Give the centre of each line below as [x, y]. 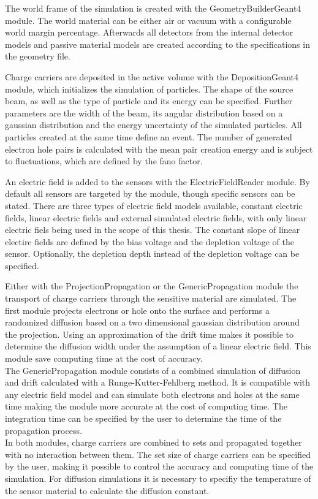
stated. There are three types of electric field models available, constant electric [154, 205]
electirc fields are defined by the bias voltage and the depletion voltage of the [150, 241]
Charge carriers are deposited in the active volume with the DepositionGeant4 [152, 76]
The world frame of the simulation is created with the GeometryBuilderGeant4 [153, 8]
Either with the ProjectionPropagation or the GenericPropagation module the [152, 286]
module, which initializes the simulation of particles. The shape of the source [149, 89]
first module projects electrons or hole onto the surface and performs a [137, 310]
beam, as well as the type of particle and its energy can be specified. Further [149, 101]
